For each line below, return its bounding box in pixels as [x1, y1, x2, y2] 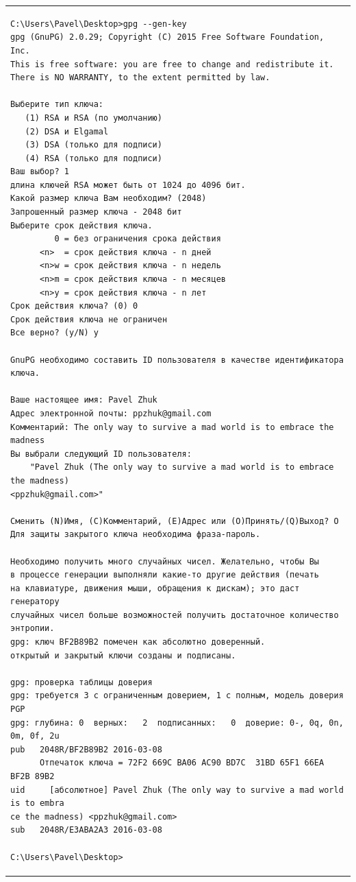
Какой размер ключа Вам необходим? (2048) [10, 193, 207, 204]
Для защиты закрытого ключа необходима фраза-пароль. [10, 529, 261, 540]
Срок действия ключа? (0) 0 [10, 301, 138, 311]
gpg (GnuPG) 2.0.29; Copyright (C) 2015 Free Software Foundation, [10, 32, 325, 43]
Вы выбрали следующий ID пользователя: [10, 449, 192, 459]
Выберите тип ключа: [10, 99, 104, 110]
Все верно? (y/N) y [10, 328, 99, 338]
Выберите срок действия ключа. [10, 220, 153, 230]
